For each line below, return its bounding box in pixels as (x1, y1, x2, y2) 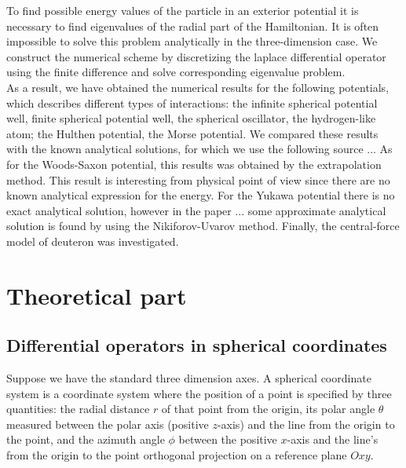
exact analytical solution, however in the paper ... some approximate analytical (6, 202, 386, 218)
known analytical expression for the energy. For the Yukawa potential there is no (6, 187, 395, 203)
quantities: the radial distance (6, 400, 150, 417)
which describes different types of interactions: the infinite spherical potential (6, 94, 378, 111)
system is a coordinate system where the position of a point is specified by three (6, 385, 392, 401)
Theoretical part (6, 279, 187, 311)
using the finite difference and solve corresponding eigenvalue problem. (6, 64, 346, 80)
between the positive (178, 431, 277, 448)
